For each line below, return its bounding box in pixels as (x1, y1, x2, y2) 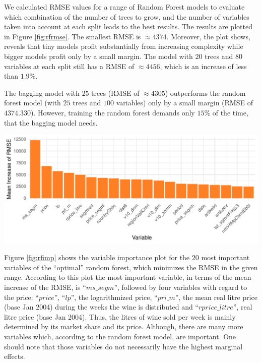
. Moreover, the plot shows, (166, 31, 250, 41)
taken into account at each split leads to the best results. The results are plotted (4, 21, 252, 32)
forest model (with (4, 97, 61, 108)
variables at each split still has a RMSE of (4, 60, 135, 71)
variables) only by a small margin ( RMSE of (116, 97, 253, 108)
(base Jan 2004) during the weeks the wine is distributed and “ (4, 301, 199, 312)
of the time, (212, 107, 248, 117)
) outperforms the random (165, 87, 246, 98)
